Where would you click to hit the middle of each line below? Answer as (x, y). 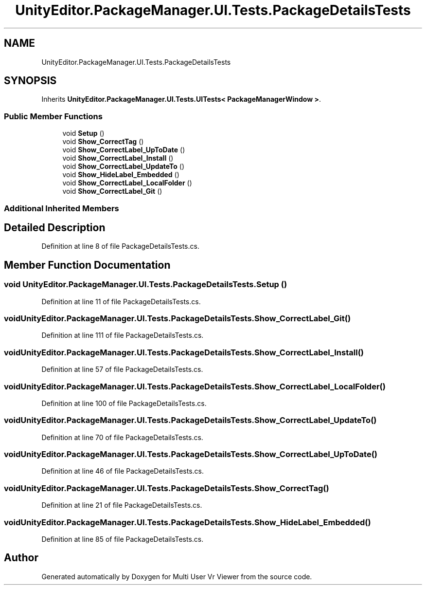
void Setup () (83, 133)
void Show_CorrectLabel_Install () (118, 158)
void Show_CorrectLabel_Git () (112, 191)
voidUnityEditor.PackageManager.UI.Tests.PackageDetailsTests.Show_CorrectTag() (167, 488)
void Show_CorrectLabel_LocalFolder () (127, 183)
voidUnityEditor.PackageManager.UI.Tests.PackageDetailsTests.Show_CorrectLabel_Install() (184, 352)
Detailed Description (55, 227)
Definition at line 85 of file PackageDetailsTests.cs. (123, 539)
